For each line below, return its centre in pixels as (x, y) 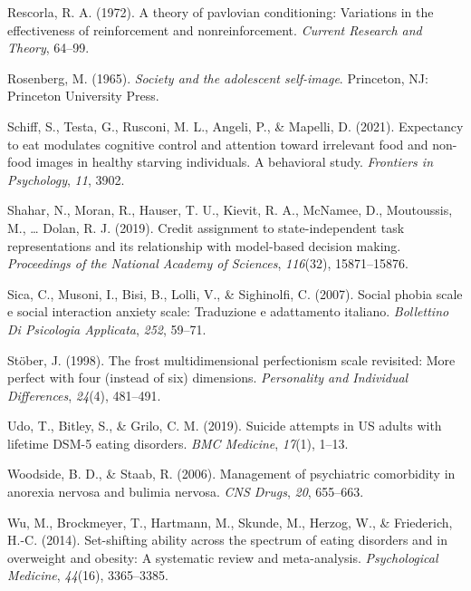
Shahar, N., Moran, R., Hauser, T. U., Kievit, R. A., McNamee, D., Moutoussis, (230, 210)
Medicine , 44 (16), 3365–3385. (88, 575)
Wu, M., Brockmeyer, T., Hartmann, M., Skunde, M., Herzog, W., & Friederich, (230, 522)
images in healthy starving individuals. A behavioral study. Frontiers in (234, 162)
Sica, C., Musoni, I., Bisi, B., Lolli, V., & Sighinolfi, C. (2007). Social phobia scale (235, 293)
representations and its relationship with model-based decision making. (204, 245)
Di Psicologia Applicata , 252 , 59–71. (107, 329)
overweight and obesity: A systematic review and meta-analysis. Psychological (223, 557)
